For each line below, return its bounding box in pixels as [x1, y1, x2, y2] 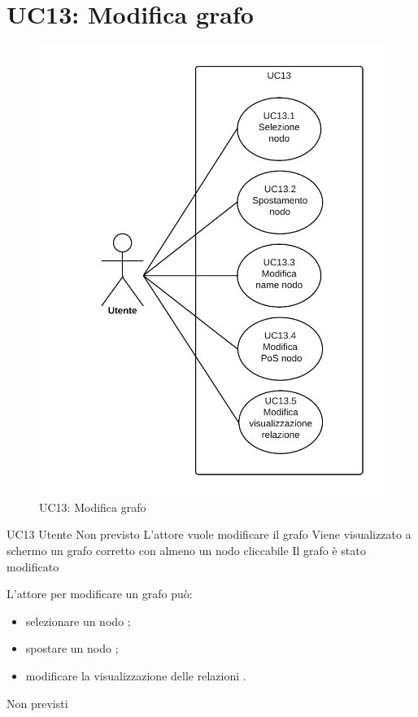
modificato [7, 557, 59, 575]
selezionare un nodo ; [25, 612, 131, 629]
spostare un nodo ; [25, 640, 119, 657]
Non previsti [7, 694, 68, 711]
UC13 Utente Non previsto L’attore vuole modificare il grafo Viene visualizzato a [7, 526, 411, 543]
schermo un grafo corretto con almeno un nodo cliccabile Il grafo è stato [7, 541, 366, 558]
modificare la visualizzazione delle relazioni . [25, 667, 246, 684]
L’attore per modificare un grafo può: [7, 585, 193, 602]
